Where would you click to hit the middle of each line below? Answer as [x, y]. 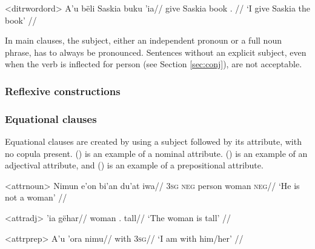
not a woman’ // [36, 197]
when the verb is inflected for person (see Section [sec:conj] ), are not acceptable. [154, 64]
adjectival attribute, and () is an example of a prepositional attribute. [134, 165]
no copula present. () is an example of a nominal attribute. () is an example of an [156, 153]
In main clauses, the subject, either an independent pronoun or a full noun [143, 40]
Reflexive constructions [63, 91]
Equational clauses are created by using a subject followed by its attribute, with [153, 141]
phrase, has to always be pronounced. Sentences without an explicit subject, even [156, 52]
